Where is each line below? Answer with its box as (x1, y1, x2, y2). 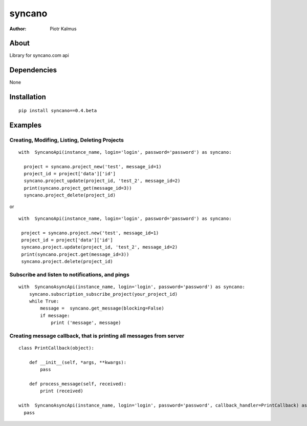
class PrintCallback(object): (18, 345, 95, 351)
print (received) (40, 388, 84, 394)
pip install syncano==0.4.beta (18, 108, 97, 113)
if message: (40, 313, 70, 318)
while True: (29, 298, 59, 304)
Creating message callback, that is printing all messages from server (9, 332, 184, 339)
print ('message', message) (51, 320, 121, 326)
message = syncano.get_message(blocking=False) (40, 306, 165, 311)
